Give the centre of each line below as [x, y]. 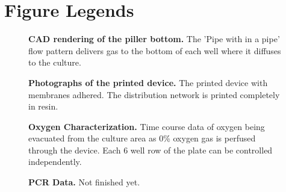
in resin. [43, 106]
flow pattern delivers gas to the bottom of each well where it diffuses [155, 50]
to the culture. [55, 62]
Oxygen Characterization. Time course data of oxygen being [147, 126]
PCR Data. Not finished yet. [84, 182]
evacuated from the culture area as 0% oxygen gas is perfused [142, 138]
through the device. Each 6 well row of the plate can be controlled [151, 150]
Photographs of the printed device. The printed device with [148, 82]
